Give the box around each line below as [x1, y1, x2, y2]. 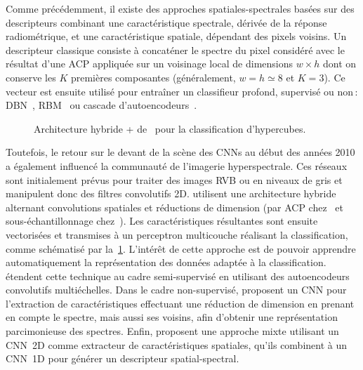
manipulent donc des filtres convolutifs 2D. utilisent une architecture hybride [6, 186, 336, 201]
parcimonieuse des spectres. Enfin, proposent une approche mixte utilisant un [6, 324, 339, 338]
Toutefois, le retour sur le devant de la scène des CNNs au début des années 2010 [6, 145, 355, 159]
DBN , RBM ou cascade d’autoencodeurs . [6, 98, 197, 112]
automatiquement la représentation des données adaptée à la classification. [6, 255, 326, 270]
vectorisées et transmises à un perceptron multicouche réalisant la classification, [6, 227, 348, 242]
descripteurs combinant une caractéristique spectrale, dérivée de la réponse [6, 15, 327, 29]
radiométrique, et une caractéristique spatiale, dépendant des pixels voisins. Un [6, 29, 347, 44]
